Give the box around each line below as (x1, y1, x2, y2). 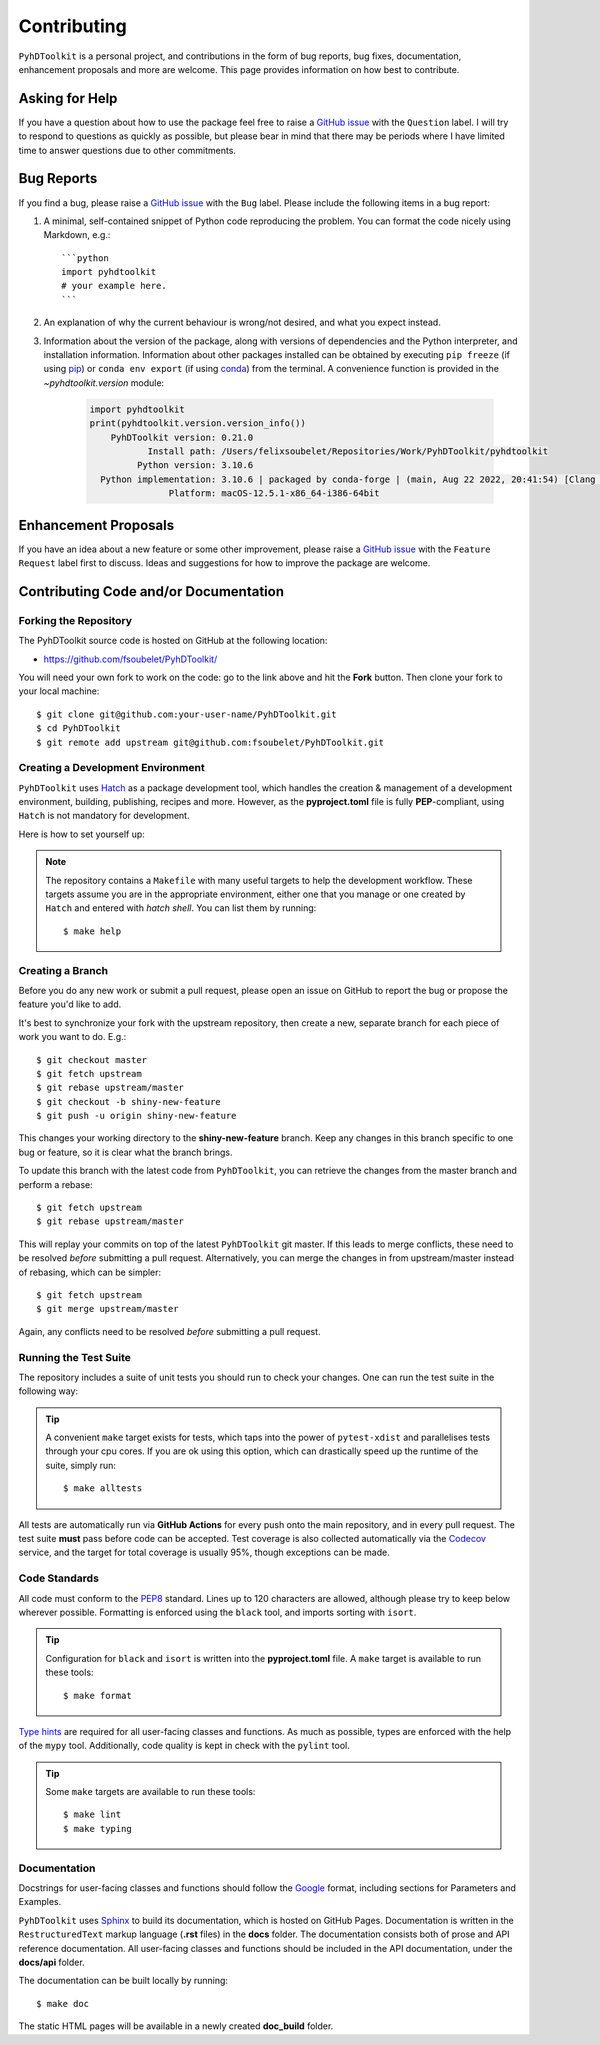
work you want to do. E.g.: (18, 1031, 127, 1043)
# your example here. (61, 280, 167, 292)
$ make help (63, 925, 122, 937)
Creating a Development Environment (18, 761, 205, 775)
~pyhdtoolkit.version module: (43, 376, 165, 389)
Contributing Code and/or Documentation (18, 583, 285, 600)
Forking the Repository (18, 613, 133, 627)
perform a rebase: (18, 1178, 94, 1190)
